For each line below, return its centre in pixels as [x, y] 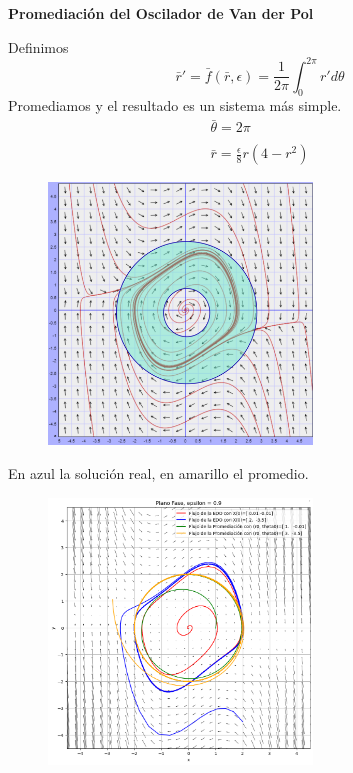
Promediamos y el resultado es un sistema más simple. [175, 105]
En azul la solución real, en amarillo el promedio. [158, 472]
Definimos [38, 46]
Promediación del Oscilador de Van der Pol [161, 13]
